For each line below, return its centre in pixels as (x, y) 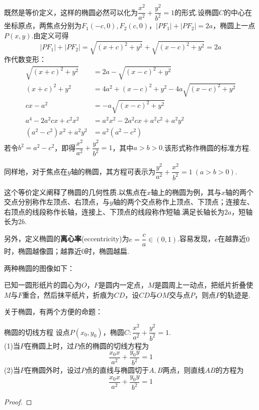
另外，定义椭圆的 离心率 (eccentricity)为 (67, 238)
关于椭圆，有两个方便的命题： (53, 312)
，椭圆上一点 (234, 25)
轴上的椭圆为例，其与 (186, 192)
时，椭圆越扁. (107, 251)
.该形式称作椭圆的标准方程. (207, 147)
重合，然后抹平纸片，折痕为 (68, 294)
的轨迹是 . (236, 294)
